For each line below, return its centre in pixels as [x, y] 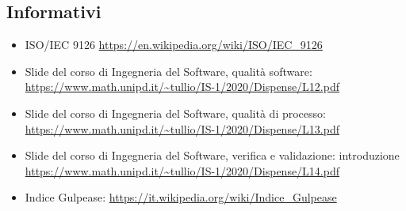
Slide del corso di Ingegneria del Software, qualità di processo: [175, 113]
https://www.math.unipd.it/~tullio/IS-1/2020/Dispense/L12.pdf [182, 87]
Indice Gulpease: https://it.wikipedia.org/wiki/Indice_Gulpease [181, 197]
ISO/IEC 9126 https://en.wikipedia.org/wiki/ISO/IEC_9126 [174, 45]
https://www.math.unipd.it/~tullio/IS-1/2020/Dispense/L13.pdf [182, 128]
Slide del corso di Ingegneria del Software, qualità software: [169, 71]
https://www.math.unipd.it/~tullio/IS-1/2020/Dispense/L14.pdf [182, 170]
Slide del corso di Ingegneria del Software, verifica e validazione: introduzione [212, 155]
